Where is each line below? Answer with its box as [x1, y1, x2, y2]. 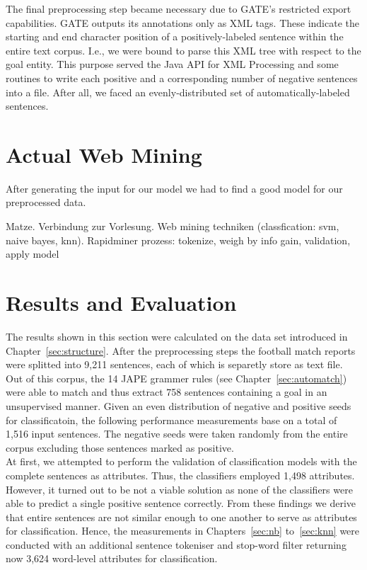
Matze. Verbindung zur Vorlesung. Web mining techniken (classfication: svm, [6, 219, 339, 234]
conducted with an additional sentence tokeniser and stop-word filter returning [6, 537, 346, 552]
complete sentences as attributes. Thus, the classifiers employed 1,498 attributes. [6, 467, 355, 482]
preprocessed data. [6, 195, 86, 210]
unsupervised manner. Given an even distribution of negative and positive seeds [6, 398, 351, 413]
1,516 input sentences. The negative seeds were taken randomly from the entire [6, 426, 348, 441]
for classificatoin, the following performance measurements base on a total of [6, 412, 337, 427]
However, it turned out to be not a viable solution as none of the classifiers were [6, 481, 353, 496]
